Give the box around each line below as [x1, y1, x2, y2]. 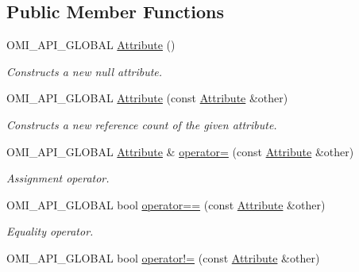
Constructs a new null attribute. [6, 63, 163, 79]
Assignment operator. [6, 170, 110, 186]
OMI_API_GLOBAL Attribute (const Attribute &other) [6, 90, 288, 106]
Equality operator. [6, 223, 94, 239]
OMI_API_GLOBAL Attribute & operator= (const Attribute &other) [6, 143, 354, 159]
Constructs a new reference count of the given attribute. [6, 116, 277, 132]
